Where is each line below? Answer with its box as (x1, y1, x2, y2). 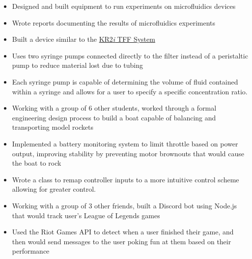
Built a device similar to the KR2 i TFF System (12, 34, 155, 44)
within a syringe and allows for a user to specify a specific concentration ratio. (12, 86, 248, 96)
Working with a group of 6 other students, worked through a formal (12, 103, 217, 113)
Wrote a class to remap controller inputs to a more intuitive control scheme (12, 174, 239, 184)
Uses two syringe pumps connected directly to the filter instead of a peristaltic (12, 50, 248, 60)
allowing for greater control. (12, 184, 96, 194)
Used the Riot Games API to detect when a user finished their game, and (12, 227, 234, 237)
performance (12, 246, 50, 256)
